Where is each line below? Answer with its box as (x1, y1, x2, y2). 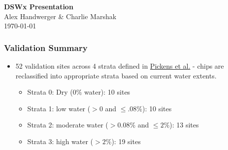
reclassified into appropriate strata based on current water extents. (15, 70, 217, 80)
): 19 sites (111, 136, 141, 146)
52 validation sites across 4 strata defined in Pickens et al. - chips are (15, 61, 224, 71)
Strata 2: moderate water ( (27, 120, 108, 130)
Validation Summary (4, 41, 88, 53)
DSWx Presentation (4, 1, 73, 11)
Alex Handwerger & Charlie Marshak (4, 11, 117, 21)
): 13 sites (169, 120, 199, 130)
